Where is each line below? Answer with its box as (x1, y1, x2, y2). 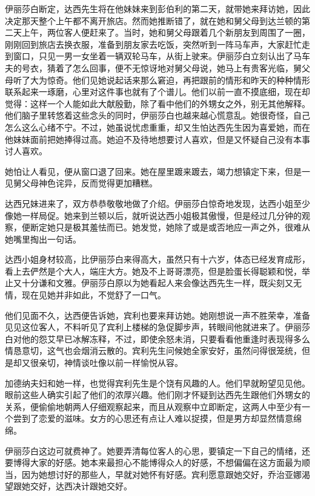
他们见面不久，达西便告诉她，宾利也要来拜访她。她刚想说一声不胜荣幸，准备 (5, 308, 310, 321)
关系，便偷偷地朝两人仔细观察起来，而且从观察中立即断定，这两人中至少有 (5, 400, 302, 413)
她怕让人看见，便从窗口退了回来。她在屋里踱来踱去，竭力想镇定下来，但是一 (5, 165, 310, 177)
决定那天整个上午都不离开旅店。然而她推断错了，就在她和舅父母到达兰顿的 (5, 14, 302, 27)
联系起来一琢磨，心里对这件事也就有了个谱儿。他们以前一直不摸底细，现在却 (5, 85, 310, 98)
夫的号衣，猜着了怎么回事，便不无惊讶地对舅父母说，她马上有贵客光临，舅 (5, 61, 302, 74)
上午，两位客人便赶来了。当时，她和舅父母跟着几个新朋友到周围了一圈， (21, 26, 310, 39)
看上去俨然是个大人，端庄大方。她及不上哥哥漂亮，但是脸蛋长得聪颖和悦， (5, 264, 302, 277)
